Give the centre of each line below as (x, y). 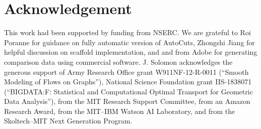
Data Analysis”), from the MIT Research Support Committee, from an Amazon (127, 101)
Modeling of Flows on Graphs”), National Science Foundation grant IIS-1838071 (128, 82)
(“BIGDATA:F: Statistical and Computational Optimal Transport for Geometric (128, 91)
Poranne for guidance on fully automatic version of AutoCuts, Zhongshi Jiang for (129, 42)
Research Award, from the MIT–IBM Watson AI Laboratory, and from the (120, 111)
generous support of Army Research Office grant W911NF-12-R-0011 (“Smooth (126, 72)
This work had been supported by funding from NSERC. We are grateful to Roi (127, 32)
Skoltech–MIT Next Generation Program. (68, 121)
